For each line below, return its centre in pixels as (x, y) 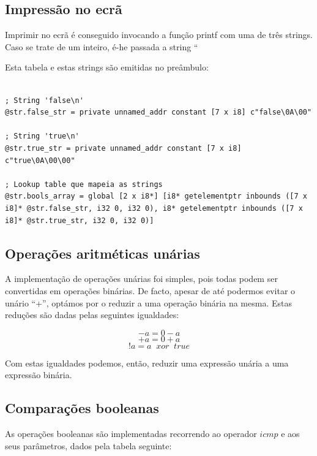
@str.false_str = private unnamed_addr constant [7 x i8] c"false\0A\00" (158, 112)
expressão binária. (39, 375)
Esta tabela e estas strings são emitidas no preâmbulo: (107, 67)
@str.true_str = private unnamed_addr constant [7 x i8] (123, 148)
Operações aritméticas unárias (103, 253)
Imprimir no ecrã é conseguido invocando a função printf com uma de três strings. (159, 35)
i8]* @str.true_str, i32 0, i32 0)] (80, 220)
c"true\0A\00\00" (40, 160)
